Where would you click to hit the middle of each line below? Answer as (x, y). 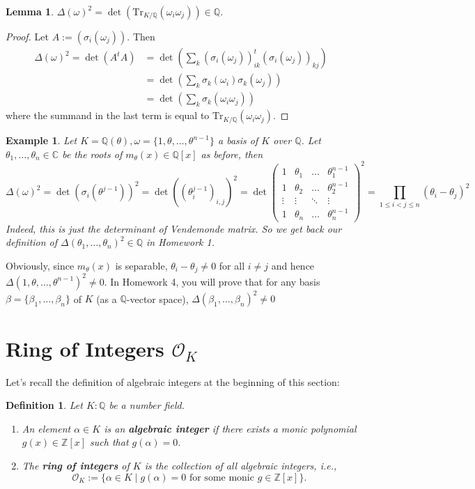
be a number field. (147, 405)
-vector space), (157, 298)
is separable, (141, 266)
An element (46, 428)
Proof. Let (27, 36)
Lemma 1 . (30, 11)
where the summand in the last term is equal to (108, 115)
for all (232, 266)
